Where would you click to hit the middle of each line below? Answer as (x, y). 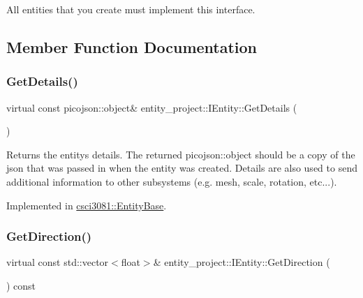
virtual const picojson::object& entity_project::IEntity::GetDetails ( (152, 107)
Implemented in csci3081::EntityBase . (87, 205)
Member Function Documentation (132, 46)
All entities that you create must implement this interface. (131, 9)
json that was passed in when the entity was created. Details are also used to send (182, 168)
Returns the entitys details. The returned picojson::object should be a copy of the (181, 154)
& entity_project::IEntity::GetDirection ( (242, 262)
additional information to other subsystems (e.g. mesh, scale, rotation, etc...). (172, 181)
